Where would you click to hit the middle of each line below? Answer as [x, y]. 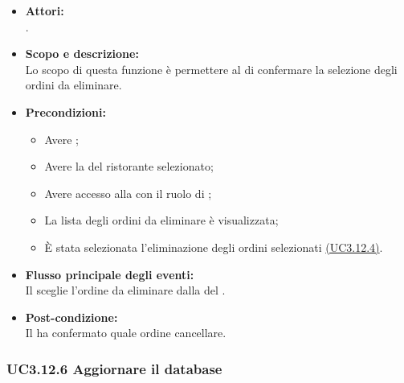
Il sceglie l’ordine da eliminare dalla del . [125, 290]
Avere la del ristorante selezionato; [129, 166]
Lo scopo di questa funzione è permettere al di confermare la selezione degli [211, 69]
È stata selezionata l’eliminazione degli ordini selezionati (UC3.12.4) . [214, 247]
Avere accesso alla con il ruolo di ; [128, 193]
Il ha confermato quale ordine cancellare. [126, 333]
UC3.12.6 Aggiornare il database [114, 368]
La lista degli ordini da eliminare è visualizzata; [161, 220]
